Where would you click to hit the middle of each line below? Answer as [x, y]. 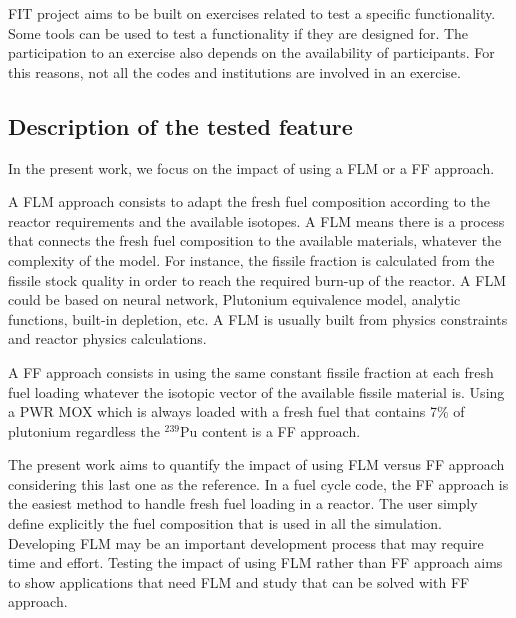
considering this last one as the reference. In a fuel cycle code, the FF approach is [258, 483]
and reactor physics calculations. [107, 338]
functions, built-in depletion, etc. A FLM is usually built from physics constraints [258, 318]
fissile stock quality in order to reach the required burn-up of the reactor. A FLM [257, 279]
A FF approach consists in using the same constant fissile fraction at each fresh [251, 371]
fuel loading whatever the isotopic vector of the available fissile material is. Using [256, 391]
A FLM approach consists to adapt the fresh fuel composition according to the [249, 201]
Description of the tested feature [180, 125]
